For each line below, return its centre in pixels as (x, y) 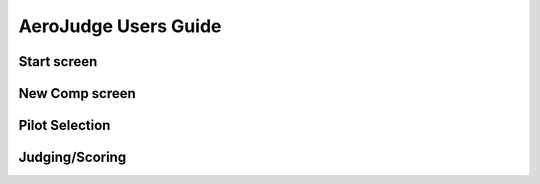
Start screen (58, 61)
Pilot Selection (64, 125)
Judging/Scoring (72, 157)
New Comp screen (77, 93)
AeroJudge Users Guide (120, 26)
